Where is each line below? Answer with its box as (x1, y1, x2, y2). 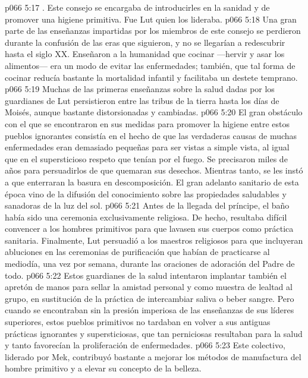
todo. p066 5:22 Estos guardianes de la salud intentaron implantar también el (5, 269, 287, 281)
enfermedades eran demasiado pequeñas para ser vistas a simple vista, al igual (5, 141, 290, 153)
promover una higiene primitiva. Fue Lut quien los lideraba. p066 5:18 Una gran (5, 12, 297, 25)
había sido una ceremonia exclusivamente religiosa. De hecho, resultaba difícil (5, 210, 287, 223)
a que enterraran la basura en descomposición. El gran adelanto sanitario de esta (5, 175, 299, 188)
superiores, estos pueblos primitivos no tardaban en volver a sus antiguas (5, 316, 271, 328)
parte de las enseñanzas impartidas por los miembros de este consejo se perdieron (5, 24, 301, 37)
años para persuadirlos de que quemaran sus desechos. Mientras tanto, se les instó (5, 164, 303, 177)
